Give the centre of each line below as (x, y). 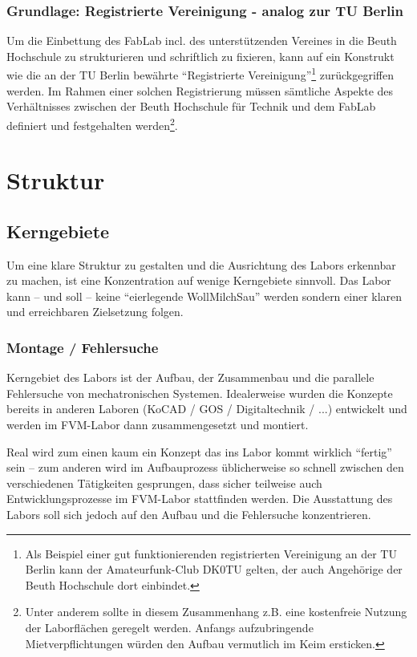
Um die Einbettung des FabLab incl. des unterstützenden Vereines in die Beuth (202, 41)
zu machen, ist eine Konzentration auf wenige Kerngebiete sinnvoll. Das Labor (199, 280)
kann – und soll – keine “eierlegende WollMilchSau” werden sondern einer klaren (204, 296)
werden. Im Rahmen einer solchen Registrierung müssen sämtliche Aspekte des (200, 90)
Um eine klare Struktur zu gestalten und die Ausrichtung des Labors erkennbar (201, 264)
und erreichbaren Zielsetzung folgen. (95, 312)
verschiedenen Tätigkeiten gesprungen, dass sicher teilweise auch (164, 483)
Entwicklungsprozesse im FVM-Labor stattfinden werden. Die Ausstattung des (200, 499)
